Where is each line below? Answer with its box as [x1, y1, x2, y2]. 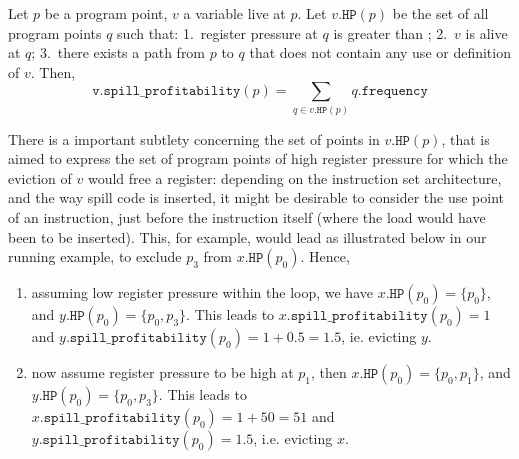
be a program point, [44, 3, 168, 23]
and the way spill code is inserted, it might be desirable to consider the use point [8, 187, 505, 208]
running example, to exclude [8, 246, 182, 267]
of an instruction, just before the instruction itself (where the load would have [8, 207, 486, 228]
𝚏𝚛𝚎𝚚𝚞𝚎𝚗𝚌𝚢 [361, 84, 428, 99]
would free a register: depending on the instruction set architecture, [87, 167, 502, 188]
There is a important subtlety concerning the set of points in [8, 128, 380, 149]
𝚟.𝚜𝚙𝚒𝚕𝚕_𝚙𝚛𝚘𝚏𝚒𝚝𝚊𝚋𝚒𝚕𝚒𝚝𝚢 [92, 84, 241, 99]
